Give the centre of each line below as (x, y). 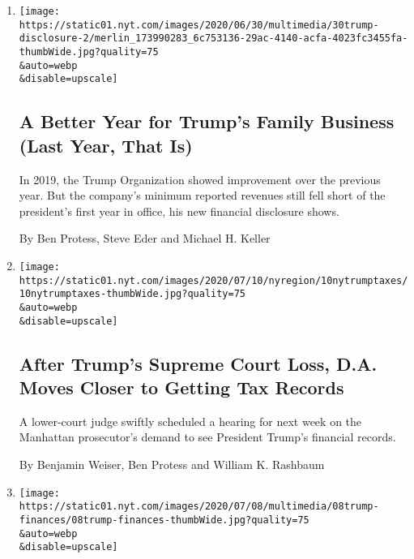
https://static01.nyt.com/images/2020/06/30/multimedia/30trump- (199, 25)
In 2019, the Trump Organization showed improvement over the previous (200, 179)
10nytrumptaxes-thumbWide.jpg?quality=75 (132, 294)
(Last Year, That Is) (106, 145)
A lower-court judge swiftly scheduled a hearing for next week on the (190, 421)
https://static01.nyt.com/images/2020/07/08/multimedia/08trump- (199, 507)
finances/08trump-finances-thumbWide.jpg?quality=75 (164, 520)
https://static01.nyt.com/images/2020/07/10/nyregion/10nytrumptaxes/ (213, 280)
